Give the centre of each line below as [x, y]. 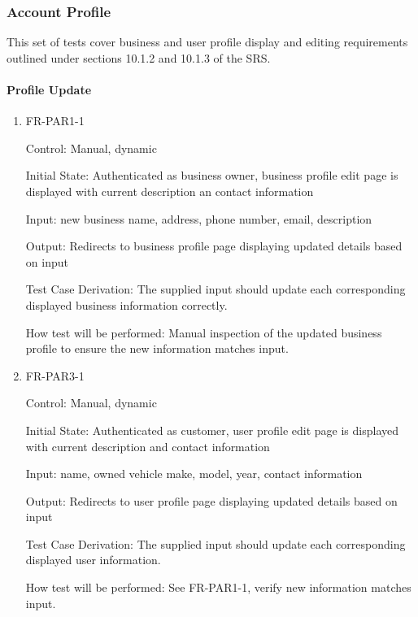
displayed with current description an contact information [170, 191]
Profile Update [49, 89]
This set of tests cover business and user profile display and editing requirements [207, 42]
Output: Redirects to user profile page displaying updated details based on [211, 500]
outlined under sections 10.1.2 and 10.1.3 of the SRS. [139, 57]
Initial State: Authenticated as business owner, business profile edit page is [212, 175]
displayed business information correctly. [126, 304]
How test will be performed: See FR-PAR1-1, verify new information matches [218, 587]
